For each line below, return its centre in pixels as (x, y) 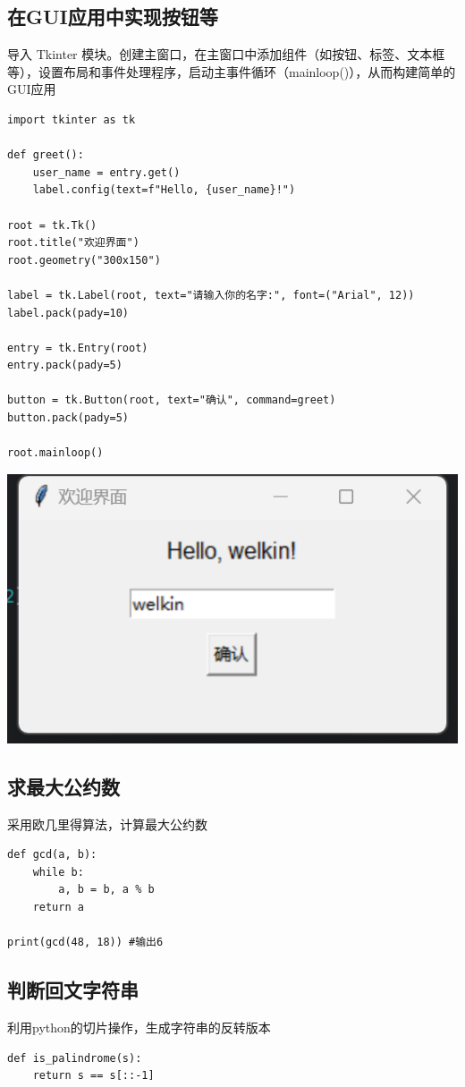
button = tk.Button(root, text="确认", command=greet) (172, 400)
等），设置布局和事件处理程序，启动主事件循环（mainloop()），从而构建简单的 (232, 71)
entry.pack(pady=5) (65, 365)
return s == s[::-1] (93, 1076)
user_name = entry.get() (106, 172)
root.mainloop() (55, 453)
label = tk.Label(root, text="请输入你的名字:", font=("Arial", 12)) (211, 295)
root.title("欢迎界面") (73, 243)
